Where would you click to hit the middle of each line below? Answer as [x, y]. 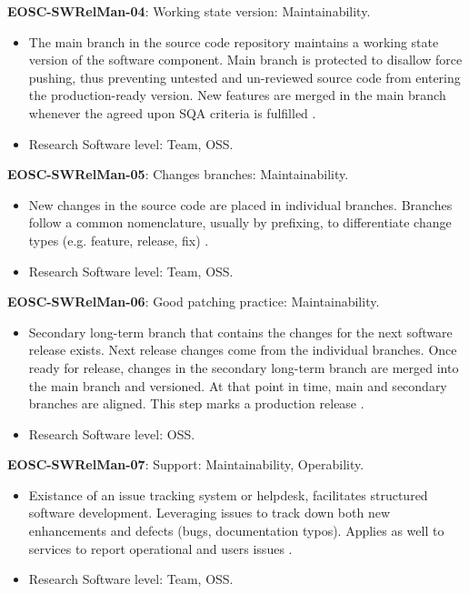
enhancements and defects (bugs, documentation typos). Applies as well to [236, 531]
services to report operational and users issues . [160, 548]
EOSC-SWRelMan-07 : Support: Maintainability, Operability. [186, 464]
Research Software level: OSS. [112, 433]
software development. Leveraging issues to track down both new [210, 513]
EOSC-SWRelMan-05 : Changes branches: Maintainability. [178, 174]
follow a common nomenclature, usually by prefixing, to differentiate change [240, 222]
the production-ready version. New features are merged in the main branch [237, 95]
